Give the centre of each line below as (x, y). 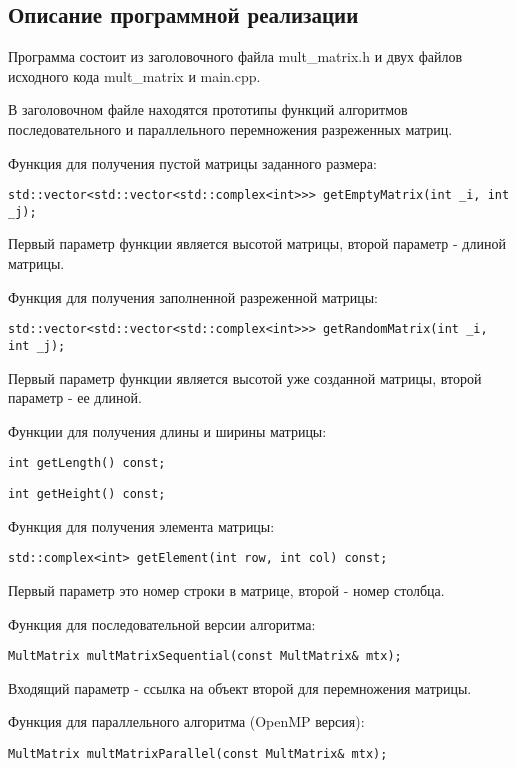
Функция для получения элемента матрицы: (141, 525)
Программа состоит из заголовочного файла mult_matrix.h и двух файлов (235, 56)
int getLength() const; (87, 463)
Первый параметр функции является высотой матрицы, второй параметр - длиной (257, 243)
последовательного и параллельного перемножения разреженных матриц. (230, 128)
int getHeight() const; (87, 494)
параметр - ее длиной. (75, 397)
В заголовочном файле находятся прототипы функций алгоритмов (208, 109)
